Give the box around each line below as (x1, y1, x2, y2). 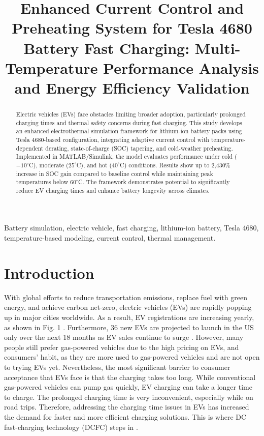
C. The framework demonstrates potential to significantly (78, 178, 230, 186)
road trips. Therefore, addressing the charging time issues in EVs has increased (4, 401, 249, 412)
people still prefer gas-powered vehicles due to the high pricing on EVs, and (4, 341, 239, 352)
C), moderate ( (29, 160, 69, 169)
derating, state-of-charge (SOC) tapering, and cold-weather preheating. (45, 143, 233, 152)
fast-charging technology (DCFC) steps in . (4, 421, 138, 432)
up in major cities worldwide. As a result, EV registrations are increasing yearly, (4, 311, 254, 322)
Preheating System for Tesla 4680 (12, 17, 252, 38)
